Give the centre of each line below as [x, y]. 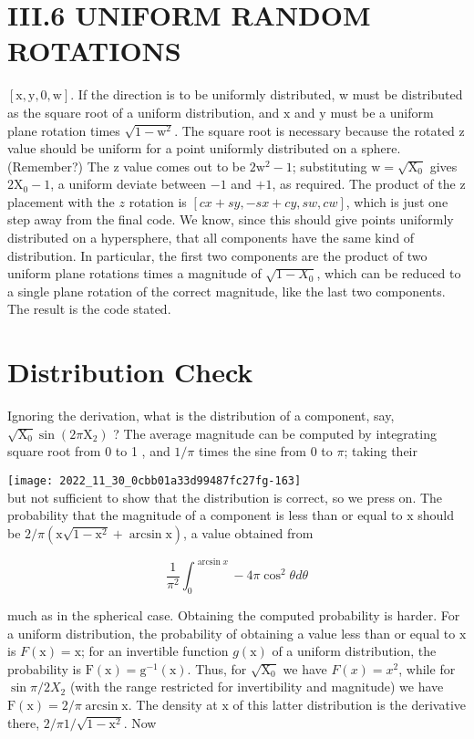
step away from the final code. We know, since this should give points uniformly [231, 219]
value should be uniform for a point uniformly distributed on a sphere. [204, 148]
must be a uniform [382, 112]
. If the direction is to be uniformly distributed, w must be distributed [267, 94]
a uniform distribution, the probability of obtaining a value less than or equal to [232, 633]
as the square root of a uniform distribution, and [144, 112]
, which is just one [397, 201]
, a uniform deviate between [129, 184]
